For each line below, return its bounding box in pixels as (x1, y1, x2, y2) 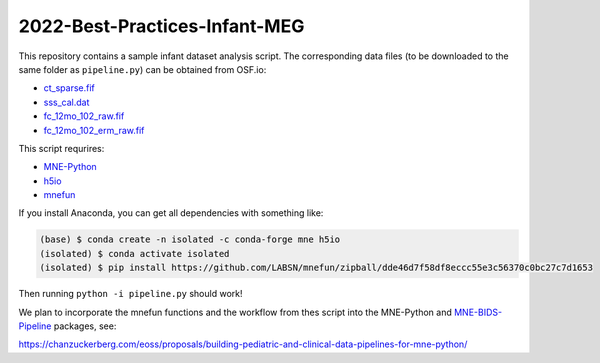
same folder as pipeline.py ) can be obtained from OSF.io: (18, 63, 267, 75)
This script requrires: (18, 142, 105, 154)
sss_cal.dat (43, 96, 90, 108)
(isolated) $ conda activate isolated (39, 248, 230, 259)
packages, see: (53, 320, 117, 332)
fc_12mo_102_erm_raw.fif (43, 124, 145, 136)
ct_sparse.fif (43, 82, 95, 94)
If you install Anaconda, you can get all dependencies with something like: (18, 207, 324, 219)
